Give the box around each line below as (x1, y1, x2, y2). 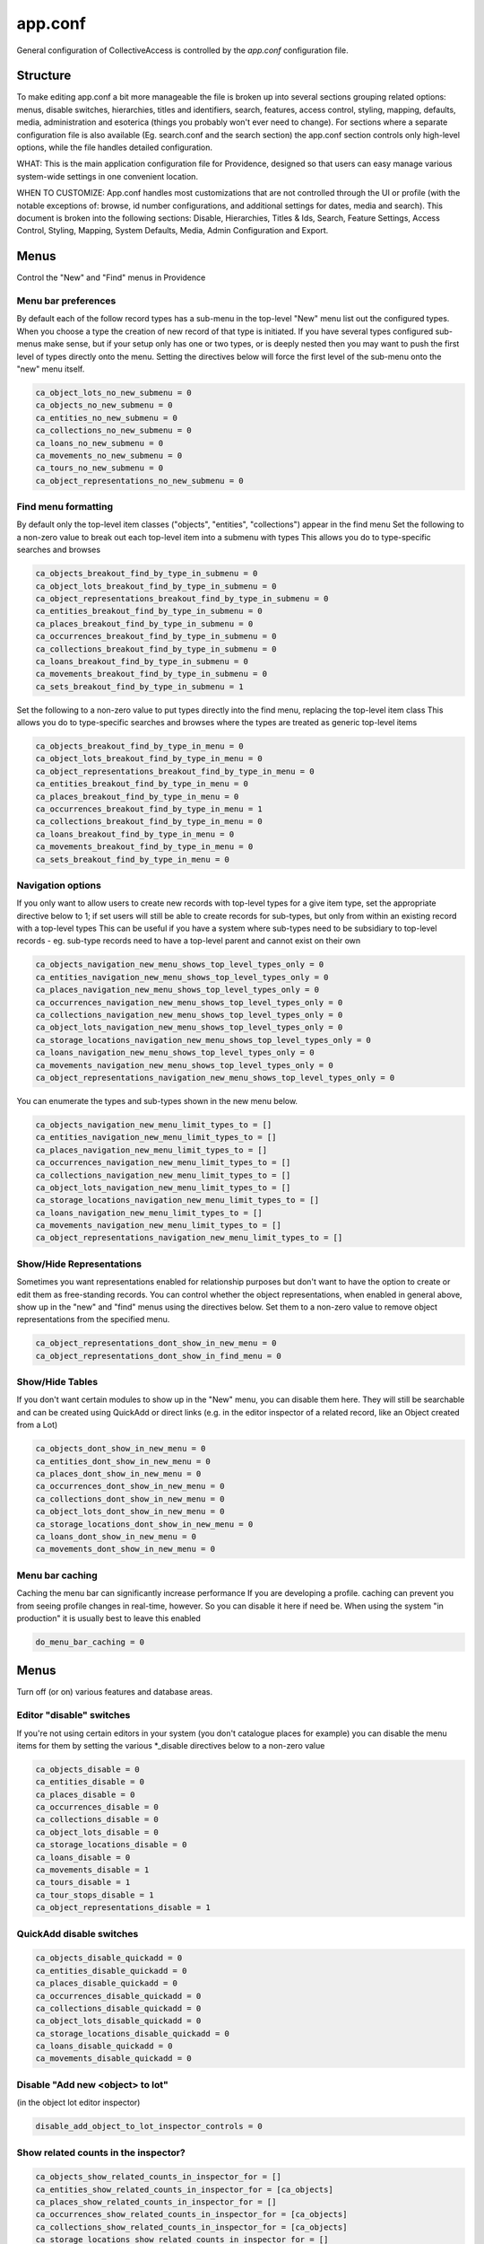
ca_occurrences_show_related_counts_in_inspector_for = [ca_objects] (35, 2209, 348, 2220)
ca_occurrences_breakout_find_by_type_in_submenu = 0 (35, 631, 277, 642)
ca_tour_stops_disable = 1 (35, 1889, 154, 1900)
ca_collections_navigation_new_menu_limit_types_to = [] (35, 1170, 291, 1180)
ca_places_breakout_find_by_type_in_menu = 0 (35, 791, 239, 802)
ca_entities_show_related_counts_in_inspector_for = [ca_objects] (35, 2184, 333, 2195)
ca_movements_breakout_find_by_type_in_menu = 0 (35, 842, 254, 852)
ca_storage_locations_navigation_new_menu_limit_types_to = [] (35, 1195, 320, 1205)
